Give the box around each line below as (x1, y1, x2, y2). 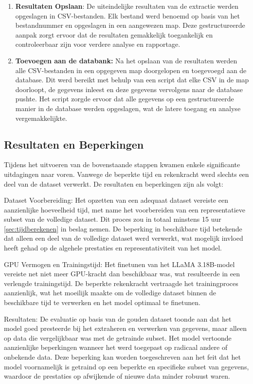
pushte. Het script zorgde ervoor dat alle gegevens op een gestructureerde (15, 94, 234, 104)
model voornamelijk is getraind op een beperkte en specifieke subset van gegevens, (4, 361, 249, 371)
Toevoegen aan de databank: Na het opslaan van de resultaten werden (15, 55, 237, 65)
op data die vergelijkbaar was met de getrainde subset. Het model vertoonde (4, 332, 232, 343)
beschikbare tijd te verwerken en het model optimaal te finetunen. (4, 297, 200, 307)
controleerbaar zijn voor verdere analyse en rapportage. (15, 39, 181, 49)
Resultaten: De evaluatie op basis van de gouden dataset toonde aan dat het (4, 313, 232, 324)
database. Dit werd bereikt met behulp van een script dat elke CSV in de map (15, 75, 249, 85)
